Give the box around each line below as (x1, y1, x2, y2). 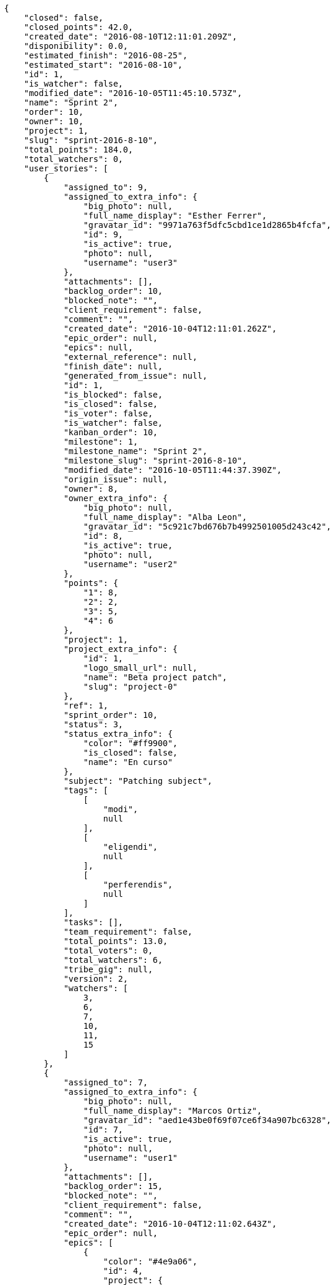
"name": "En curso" (83, 757, 173, 767)
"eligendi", (103, 842, 158, 852)
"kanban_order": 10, (64, 428, 158, 437)
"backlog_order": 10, (64, 286, 163, 296)
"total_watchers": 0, (24, 154, 123, 164)
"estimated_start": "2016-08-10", (24, 60, 183, 69)
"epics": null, (64, 343, 133, 352)
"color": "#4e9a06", (103, 1257, 198, 1266)
